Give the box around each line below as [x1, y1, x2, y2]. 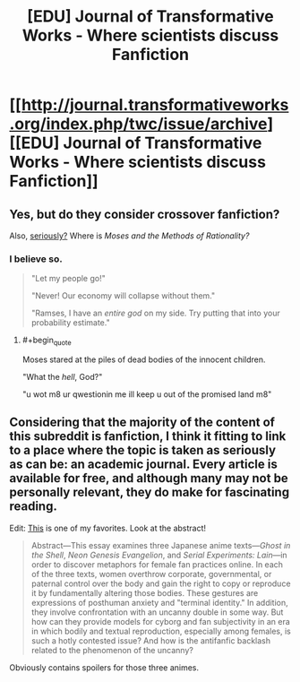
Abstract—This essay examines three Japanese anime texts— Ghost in [30, 540, 291, 550]
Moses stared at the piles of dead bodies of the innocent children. [21, 354, 266, 365]
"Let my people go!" [30, 273, 106, 284]
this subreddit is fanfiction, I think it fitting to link [9, 428, 287, 445]
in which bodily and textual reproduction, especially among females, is [30, 626, 291, 636]
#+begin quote [21, 334, 72, 348]
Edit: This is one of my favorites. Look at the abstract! [9, 522, 207, 533]
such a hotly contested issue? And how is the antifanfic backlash [30, 635, 271, 646]
